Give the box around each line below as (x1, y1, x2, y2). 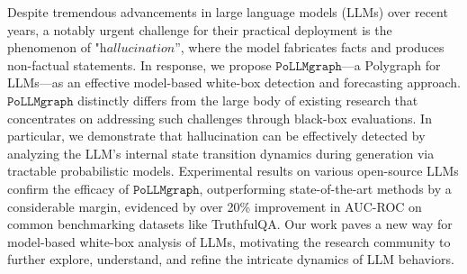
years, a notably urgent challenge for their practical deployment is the (7, 20, 392, 39)
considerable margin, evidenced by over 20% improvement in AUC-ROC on (7, 196, 422, 215)
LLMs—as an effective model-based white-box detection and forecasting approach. (7, 73, 461, 92)
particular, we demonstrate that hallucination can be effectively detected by (7, 126, 426, 145)
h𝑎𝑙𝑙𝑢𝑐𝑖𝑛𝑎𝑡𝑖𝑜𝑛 (99, 42, 175, 56)
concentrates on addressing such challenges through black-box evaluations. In (7, 108, 432, 127)
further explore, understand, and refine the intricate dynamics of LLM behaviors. (7, 250, 454, 269)
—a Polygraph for (341, 55, 441, 74)
